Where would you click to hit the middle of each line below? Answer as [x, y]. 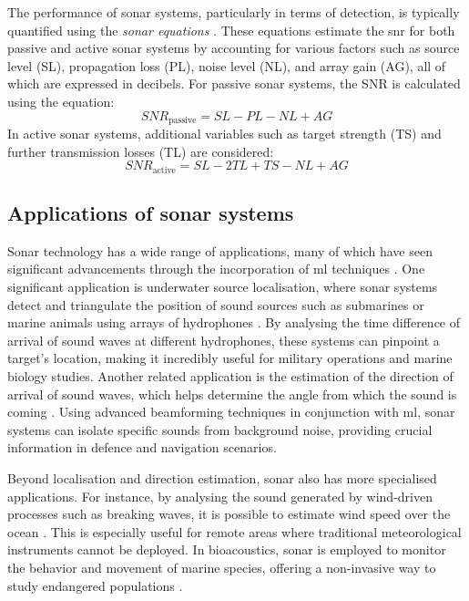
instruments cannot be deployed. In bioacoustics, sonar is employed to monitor [227, 549]
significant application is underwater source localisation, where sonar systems [223, 287]
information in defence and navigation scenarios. [142, 447]
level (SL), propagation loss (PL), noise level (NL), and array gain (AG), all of [227, 65]
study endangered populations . [95, 585]
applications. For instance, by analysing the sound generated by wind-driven [220, 496]
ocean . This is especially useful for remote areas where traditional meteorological [234, 531]
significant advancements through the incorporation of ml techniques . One [216, 269]
